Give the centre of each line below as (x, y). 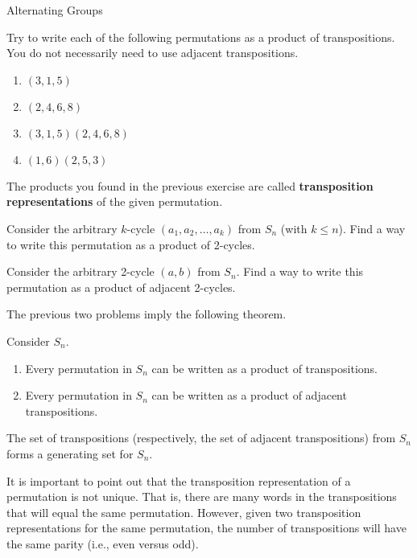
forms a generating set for (70, 453)
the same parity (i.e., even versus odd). (103, 543)
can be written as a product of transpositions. (264, 368)
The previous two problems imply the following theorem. (147, 314)
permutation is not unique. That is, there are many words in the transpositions (202, 496)
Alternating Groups (55, 10)
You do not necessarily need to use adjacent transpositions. (153, 53)
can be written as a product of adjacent (249, 395)
